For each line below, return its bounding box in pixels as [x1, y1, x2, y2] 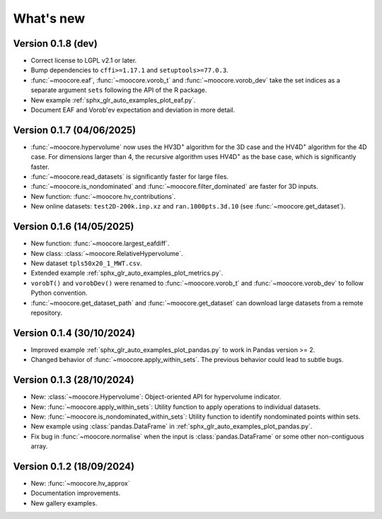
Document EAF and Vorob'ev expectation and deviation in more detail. [30, 106, 236, 115]
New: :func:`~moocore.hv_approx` [30, 479, 130, 487]
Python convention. [30, 288, 88, 297]
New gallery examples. [30, 498, 98, 507]
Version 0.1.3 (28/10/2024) [13, 374, 134, 386]
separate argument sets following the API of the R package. [30, 86, 207, 95]
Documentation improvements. [30, 489, 121, 498]
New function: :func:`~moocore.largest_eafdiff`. [30, 239, 170, 247]
